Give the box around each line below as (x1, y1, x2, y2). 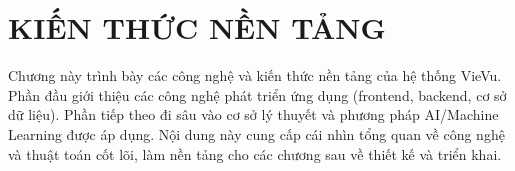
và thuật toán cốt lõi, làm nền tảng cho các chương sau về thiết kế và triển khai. (8, 143, 502, 164)
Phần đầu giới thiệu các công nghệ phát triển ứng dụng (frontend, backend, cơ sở (8, 84, 507, 105)
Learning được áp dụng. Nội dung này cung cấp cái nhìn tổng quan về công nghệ (8, 123, 505, 144)
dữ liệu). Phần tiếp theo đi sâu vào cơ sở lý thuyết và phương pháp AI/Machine (8, 104, 499, 125)
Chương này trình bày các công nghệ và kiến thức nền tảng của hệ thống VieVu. (8, 65, 502, 86)
